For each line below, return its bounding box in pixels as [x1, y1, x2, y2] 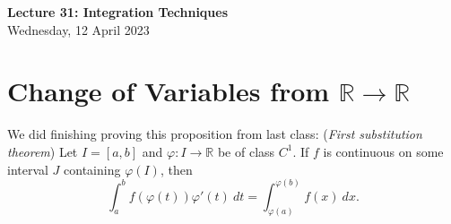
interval [7, 159, 48, 178]
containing [64, 159, 121, 178]
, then [160, 159, 193, 178]
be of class [217, 142, 275, 160]
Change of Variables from [7, 73, 330, 109]
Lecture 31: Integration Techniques [7, 3, 229, 21]
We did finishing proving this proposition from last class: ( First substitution [7, 125, 422, 143]
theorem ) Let [7, 142, 78, 160]
